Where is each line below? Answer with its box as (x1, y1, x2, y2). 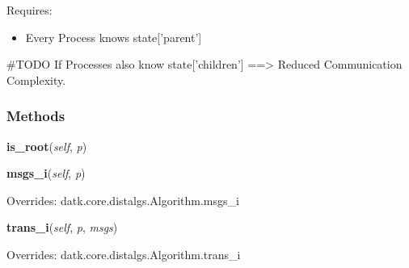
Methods (6, 106, 65, 126)
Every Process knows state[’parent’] (25, 28, 202, 45)
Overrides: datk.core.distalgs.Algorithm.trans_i (6, 245, 241, 262)
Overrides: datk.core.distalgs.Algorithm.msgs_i (6, 191, 239, 208)
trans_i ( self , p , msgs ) (6, 219, 118, 236)
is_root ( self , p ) (6, 137, 87, 154)
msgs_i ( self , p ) (6, 165, 86, 182)
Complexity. (6, 71, 66, 88)
